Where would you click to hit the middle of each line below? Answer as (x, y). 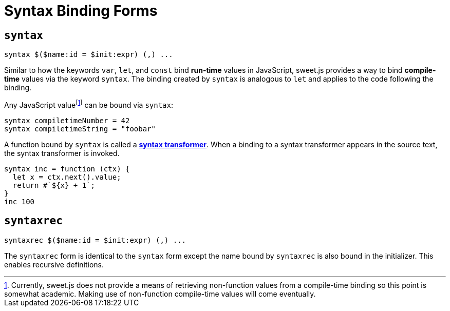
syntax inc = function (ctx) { (67, 169)
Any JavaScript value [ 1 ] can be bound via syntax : (89, 104)
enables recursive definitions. (54, 264)
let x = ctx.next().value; (67, 177)
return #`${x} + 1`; (54, 185)
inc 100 (20, 201)
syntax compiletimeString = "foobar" (80, 129)
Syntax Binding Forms (81, 11)
